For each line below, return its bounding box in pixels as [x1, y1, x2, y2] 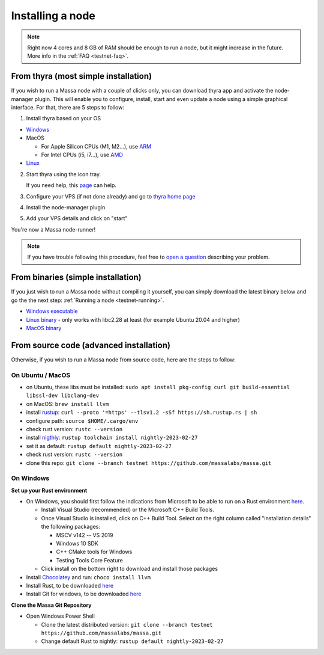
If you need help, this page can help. [26, 182, 117, 189]
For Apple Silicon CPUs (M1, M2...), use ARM [41, 143, 152, 150]
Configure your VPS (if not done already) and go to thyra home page [26, 192, 196, 200]
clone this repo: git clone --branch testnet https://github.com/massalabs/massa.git [26, 459, 272, 466]
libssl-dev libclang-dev [26, 392, 99, 399]
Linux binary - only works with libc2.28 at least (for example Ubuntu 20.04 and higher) [26, 316, 240, 323]
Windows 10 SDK [56, 540, 98, 547]
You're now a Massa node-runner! [11, 226, 96, 233]
